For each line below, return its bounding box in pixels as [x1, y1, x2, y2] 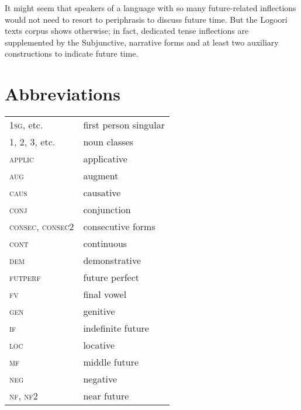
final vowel [83, 287, 127, 301]
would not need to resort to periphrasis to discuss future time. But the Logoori [5, 13, 288, 25]
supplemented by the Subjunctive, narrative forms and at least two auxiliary [5, 36, 279, 48]
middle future [83, 355, 139, 369]
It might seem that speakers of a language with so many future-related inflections [5, 2, 296, 13]
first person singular [83, 118, 165, 132]
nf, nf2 [9, 389, 38, 403]
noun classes [83, 135, 133, 149]
